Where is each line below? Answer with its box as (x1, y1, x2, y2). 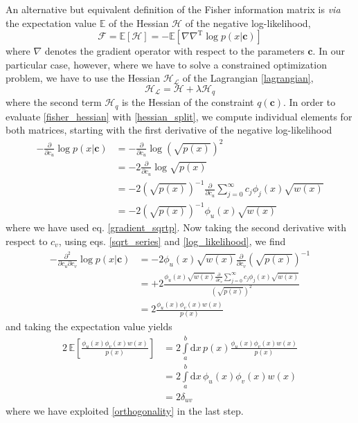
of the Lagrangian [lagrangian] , (182, 71, 314, 85)
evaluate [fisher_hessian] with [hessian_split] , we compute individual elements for (6, 109, 352, 123)
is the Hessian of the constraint (121, 95, 254, 109)
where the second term (6, 95, 102, 109)
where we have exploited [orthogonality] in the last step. (6, 403, 244, 417)
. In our (312, 44, 345, 58)
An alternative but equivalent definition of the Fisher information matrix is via (6, 2, 341, 16)
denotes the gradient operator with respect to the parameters (44, 44, 305, 58)
